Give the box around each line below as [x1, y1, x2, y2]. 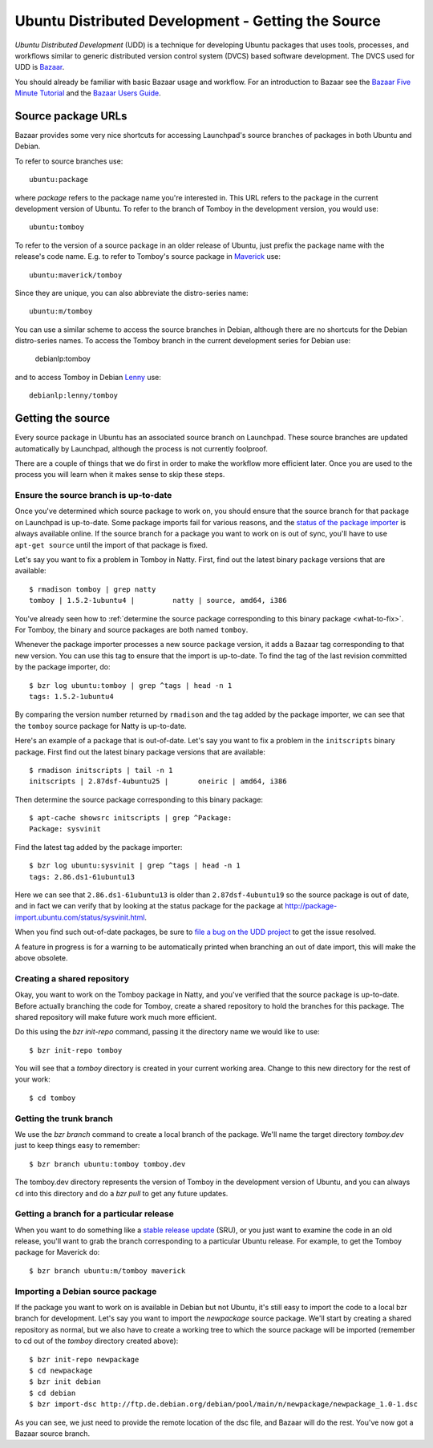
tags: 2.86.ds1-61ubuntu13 [29, 872, 136, 881]
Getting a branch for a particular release [14, 1208, 174, 1219]
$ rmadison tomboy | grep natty [29, 584, 156, 593]
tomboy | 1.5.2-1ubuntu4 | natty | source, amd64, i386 [29, 596, 288, 605]
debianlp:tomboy [34, 354, 91, 364]
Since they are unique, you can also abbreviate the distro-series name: [14, 288, 249, 297]
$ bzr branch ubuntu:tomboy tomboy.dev [29, 1159, 186, 1168]
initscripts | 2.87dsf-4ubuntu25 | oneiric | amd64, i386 [29, 777, 288, 786]
